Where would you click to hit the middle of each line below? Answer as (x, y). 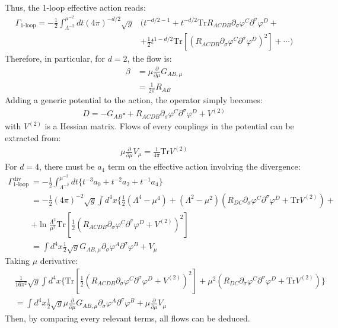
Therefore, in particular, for (55, 58)
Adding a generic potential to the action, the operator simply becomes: (134, 100)
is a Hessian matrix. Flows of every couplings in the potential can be (169, 126)
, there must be (67, 166)
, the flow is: (149, 58)
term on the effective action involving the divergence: (204, 166)
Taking (17, 261)
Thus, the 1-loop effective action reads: (75, 7)
